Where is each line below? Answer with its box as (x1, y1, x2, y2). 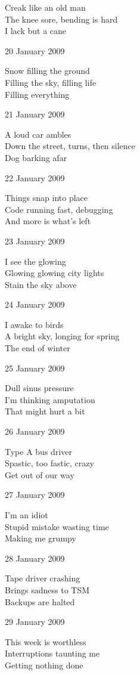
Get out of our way (5, 468, 74, 481)
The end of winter (5, 342, 70, 354)
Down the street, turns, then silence (5, 140, 136, 152)
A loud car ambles (5, 128, 71, 140)
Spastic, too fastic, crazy (5, 457, 94, 469)
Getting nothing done (5, 658, 83, 671)
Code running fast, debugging (5, 203, 113, 215)
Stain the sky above (5, 278, 77, 290)
